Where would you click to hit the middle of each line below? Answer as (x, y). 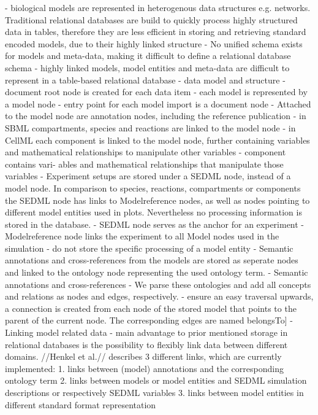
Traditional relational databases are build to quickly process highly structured (151, 19)
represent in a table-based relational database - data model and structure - (145, 80)
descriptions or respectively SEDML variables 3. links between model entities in (154, 392)
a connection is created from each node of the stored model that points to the (151, 308)
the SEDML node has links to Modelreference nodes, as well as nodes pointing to (157, 200)
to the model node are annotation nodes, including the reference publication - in (156, 116)
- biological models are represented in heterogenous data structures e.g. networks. (158, 7)
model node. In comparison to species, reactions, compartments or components (153, 188)
